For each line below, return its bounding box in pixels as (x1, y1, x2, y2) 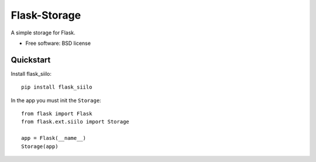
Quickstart (11, 55, 51, 65)
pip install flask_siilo (21, 84, 92, 90)
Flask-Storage (11, 9, 81, 22)
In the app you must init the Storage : (11, 97, 102, 104)
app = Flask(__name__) (21, 135, 87, 142)
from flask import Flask (21, 111, 92, 117)
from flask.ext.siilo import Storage (21, 118, 130, 125)
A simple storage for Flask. (11, 29, 75, 36)
